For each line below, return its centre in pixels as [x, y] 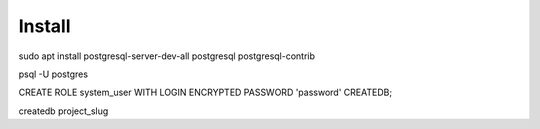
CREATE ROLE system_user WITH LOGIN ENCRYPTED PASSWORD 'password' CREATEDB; [205, 92]
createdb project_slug [63, 111]
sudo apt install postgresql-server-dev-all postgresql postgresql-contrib [166, 56]
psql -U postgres [53, 74]
